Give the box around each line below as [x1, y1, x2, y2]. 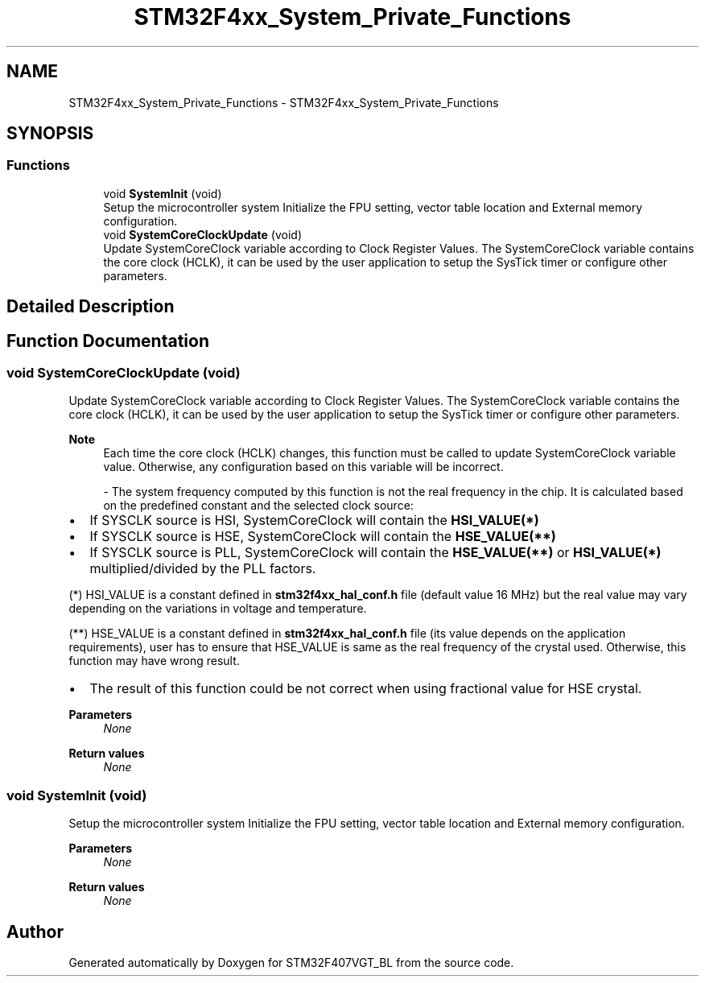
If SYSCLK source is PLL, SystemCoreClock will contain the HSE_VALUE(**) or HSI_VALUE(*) [89, 544, 662, 561]
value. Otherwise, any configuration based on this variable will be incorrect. [103, 460, 504, 474]
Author [6, 921, 64, 942]
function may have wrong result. [68, 654, 240, 668]
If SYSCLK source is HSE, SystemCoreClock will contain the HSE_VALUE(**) [89, 528, 556, 545]
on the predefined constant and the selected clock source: [103, 498, 414, 513]
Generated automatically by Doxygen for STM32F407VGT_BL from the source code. [68, 956, 514, 970]
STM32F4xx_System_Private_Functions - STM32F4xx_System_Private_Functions [68, 95, 499, 109]
